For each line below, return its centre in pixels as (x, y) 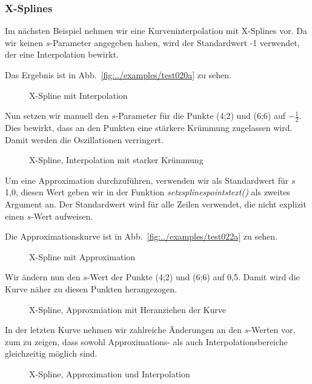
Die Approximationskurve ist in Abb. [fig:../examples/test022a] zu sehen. (141, 236)
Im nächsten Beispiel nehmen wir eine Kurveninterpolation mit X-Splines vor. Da (156, 31)
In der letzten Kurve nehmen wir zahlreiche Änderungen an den (124, 330)
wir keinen (24, 42)
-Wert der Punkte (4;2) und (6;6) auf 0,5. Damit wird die (193, 277)
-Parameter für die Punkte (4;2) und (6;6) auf (201, 116)
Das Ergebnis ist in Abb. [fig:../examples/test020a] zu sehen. (118, 75)
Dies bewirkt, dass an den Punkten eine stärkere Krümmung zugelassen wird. (149, 128)
